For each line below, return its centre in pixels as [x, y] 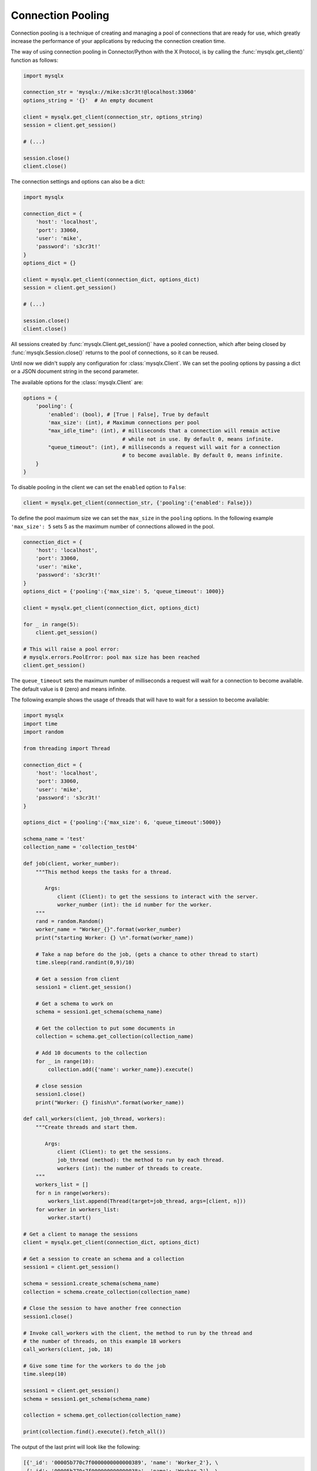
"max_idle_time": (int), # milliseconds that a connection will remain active [164, 431]
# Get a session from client [77, 979]
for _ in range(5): [51, 624]
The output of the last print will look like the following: [76, 1447]
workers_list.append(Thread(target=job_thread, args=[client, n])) [147, 1201]
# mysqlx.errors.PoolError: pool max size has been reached [112, 657]
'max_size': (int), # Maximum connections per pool [124, 422]
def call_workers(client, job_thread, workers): [95, 1119]
